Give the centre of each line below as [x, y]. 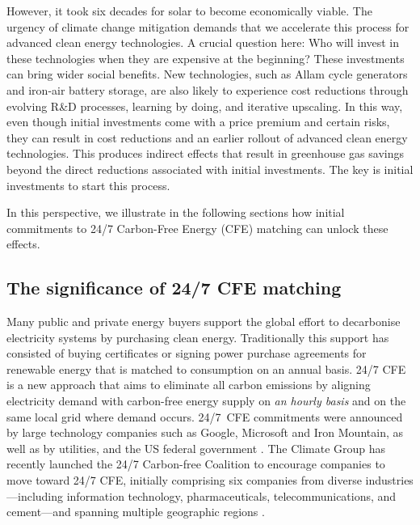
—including [35, 495]
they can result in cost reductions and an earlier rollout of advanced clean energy [207, 137]
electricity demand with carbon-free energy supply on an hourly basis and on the [206, 401]
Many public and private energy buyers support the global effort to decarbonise [204, 322]
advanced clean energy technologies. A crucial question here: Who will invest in [203, 42]
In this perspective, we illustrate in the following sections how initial [176, 212]
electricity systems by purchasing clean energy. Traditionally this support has [198, 337]
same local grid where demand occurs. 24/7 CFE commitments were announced [205, 416]
